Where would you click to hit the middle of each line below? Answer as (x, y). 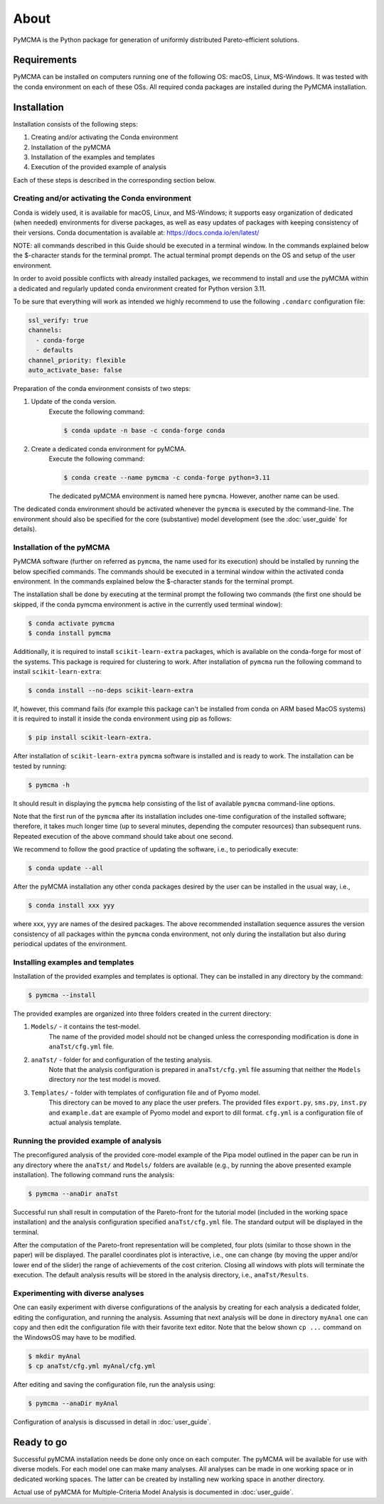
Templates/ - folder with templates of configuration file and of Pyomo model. (146, 1092)
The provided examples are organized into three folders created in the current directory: (142, 1014)
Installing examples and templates (74, 962)
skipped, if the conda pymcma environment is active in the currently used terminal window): (148, 604)
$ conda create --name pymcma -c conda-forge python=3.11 (167, 478)
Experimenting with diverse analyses (79, 1293)
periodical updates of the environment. (70, 944)
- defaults (55, 350)
